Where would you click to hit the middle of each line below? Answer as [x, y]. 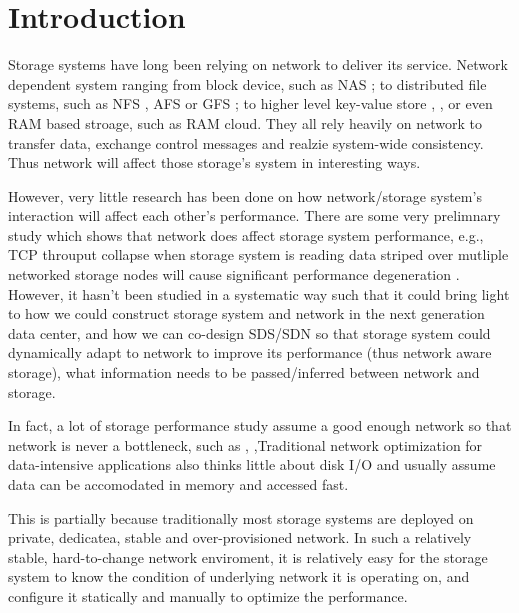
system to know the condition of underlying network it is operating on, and [239, 576]
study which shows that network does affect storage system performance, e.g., [246, 234]
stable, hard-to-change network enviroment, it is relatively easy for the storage [248, 556]
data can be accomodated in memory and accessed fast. [178, 484]
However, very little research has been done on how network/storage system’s [245, 195]
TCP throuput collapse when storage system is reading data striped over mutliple [258, 254]
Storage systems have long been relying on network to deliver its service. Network [258, 64]
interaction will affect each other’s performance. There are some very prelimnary [254, 215]
